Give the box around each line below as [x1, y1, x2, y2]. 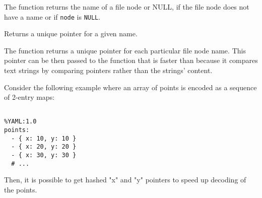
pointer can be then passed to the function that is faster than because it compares [4, 55, 258, 65]
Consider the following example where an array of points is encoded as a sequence [4, 82, 257, 92]
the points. [4, 184, 37, 194]
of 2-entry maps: [4, 92, 55, 102]
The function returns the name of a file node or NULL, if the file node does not [4, 2, 249, 12]
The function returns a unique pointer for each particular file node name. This [4, 45, 246, 55]
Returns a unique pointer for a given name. [4, 28, 138, 39]
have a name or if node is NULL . [4, 11, 101, 22]
